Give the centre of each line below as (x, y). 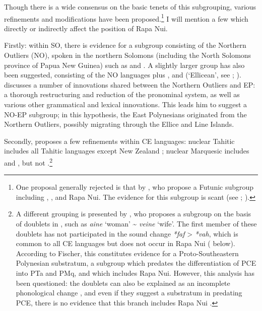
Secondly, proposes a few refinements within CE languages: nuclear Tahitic (119, 141)
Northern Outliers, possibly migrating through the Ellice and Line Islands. (119, 124)
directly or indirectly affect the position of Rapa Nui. (86, 28)
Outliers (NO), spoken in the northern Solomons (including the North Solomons (128, 55)
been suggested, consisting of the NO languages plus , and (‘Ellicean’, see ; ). (123, 75)
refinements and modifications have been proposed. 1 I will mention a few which (126, 18)
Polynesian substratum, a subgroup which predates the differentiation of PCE (136, 263)
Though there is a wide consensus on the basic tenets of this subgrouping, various (130, 7)
